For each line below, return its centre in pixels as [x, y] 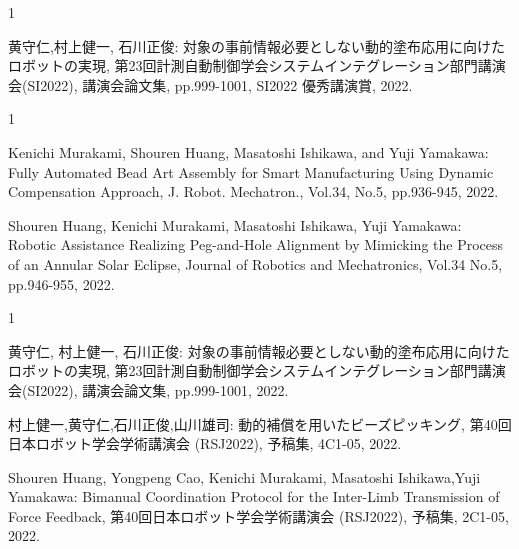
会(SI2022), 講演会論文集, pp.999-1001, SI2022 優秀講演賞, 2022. [210, 84]
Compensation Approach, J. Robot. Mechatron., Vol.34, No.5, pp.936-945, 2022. [253, 191]
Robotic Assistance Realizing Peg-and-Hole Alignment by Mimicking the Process [256, 244]
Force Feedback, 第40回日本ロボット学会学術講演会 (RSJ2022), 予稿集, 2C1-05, [258, 515]
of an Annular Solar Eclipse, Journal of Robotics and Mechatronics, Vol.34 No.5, [255, 263]
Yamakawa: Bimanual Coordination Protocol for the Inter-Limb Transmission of [254, 496]
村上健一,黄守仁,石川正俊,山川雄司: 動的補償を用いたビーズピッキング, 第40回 [260, 423]
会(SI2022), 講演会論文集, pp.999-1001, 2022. [148, 389]
